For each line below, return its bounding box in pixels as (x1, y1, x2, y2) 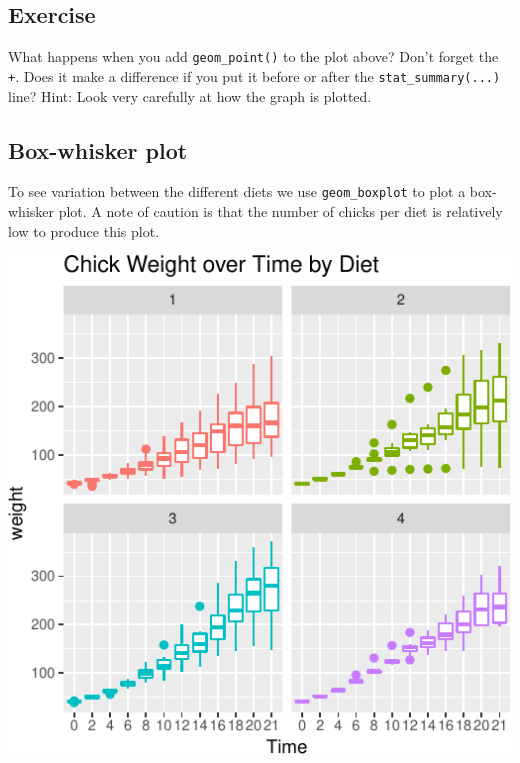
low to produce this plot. (8, 220, 160, 241)
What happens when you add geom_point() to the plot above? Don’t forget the (8, 46, 499, 67)
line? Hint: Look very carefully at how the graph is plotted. (8, 85, 372, 106)
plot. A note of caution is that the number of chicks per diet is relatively (58, 200, 503, 221)
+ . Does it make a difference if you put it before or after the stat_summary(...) (8, 65, 501, 86)
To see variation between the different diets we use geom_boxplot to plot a (8, 181, 466, 202)
